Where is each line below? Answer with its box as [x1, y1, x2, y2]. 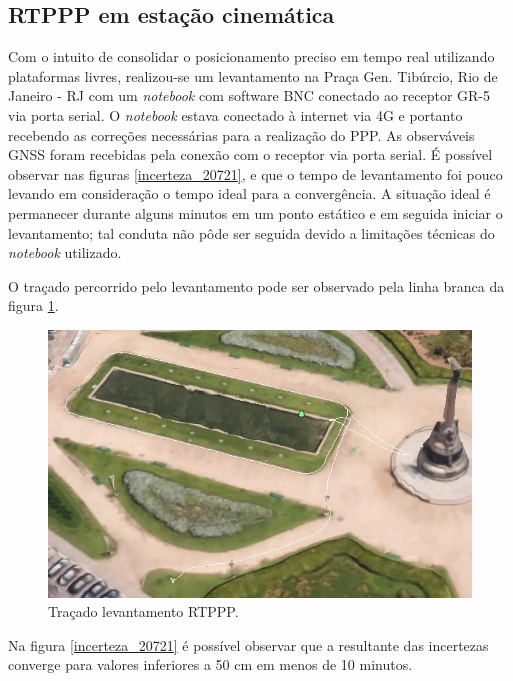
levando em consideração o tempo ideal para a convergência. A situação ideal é [8, 183, 491, 204]
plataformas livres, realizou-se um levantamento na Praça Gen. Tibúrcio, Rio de [8, 65, 498, 86]
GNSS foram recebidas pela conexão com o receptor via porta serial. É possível [8, 144, 493, 165]
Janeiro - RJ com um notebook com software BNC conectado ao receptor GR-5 [8, 85, 491, 106]
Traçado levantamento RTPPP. [48, 601, 239, 622]
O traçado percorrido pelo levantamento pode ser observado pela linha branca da [8, 275, 505, 296]
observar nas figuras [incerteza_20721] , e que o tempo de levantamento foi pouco [8, 163, 503, 184]
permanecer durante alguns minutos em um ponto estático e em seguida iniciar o [8, 202, 503, 223]
